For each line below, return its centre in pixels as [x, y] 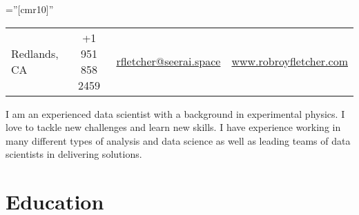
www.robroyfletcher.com [290, 61]
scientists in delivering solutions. [74, 154]
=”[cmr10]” [30, 9]
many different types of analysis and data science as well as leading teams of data [178, 140]
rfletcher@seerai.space [168, 61]
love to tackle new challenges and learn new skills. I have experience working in [173, 127]
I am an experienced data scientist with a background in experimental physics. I [175, 113]
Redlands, [35, 53]
